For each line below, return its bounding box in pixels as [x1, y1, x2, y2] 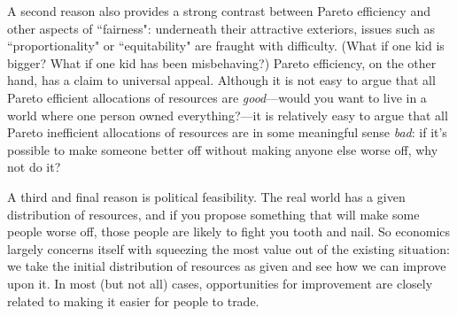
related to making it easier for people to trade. [7, 291, 259, 310]
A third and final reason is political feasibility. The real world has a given [7, 187, 406, 205]
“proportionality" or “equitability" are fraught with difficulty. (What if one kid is [7, 36, 445, 55]
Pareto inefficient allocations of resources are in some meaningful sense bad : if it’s [7, 123, 447, 142]
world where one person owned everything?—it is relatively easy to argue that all [7, 105, 448, 124]
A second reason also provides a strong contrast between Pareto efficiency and [7, 2, 430, 19]
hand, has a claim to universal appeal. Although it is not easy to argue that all [7, 71, 436, 89]
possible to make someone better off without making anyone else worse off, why [7, 140, 438, 158]
